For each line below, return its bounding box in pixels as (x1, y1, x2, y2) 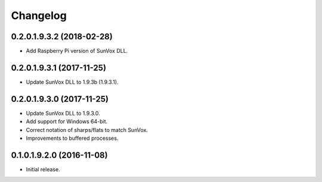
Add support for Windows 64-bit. (26, 118, 108, 125)
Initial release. (26, 165, 60, 172)
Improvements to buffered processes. (26, 134, 119, 142)
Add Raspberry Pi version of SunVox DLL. (26, 48, 128, 55)
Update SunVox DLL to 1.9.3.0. (26, 109, 101, 117)
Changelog (11, 9, 67, 22)
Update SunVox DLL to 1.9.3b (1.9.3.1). (26, 78, 119, 86)
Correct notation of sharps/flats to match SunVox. (26, 126, 148, 133)
